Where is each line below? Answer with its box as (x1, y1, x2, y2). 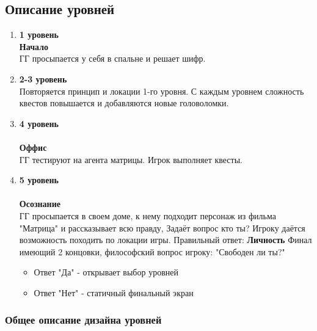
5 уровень (19, 173, 59, 186)
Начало (19, 40, 48, 53)
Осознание (19, 197, 60, 210)
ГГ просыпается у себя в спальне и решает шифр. (19, 52, 206, 65)
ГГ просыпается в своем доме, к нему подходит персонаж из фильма (19, 209, 276, 222)
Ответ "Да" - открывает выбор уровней (34, 266, 178, 278)
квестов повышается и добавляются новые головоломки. (19, 96, 229, 109)
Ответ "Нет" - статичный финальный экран (34, 286, 194, 299)
